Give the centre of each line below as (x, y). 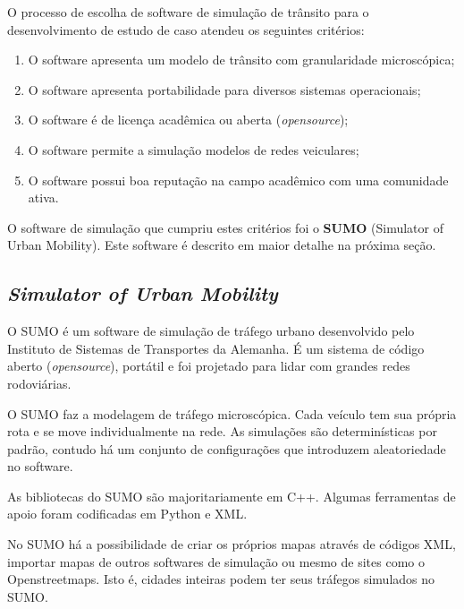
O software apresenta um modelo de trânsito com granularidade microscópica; (241, 60)
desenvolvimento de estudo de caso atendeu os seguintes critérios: (186, 29)
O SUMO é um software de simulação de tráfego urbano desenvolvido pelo (211, 331)
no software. (40, 466)
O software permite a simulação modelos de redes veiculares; (194, 149)
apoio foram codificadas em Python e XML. (127, 514)
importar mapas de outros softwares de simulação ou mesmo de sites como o (216, 561)
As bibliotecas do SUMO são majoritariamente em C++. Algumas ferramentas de (232, 496)
